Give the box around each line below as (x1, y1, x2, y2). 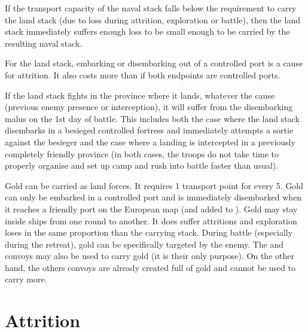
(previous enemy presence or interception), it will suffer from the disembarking (5, 100, 293, 113)
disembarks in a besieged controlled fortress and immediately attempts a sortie (5, 124, 294, 136)
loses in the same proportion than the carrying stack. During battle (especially (5, 226, 293, 239)
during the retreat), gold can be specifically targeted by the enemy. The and (5, 237, 284, 250)
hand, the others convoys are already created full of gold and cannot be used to (5, 261, 296, 273)
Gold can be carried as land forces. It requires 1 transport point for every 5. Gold (5, 179, 304, 191)
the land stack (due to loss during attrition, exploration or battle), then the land (5, 13, 300, 26)
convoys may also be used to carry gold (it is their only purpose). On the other (5, 249, 294, 262)
